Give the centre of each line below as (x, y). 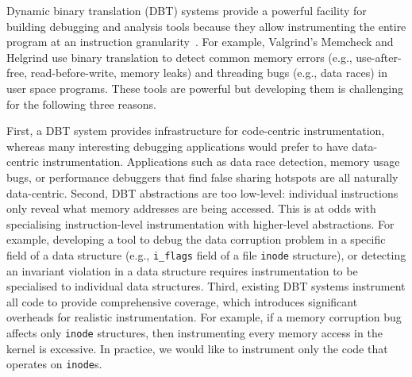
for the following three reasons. (81, 104)
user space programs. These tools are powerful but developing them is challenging (205, 88)
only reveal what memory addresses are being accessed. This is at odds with (191, 208)
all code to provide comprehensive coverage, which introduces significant (182, 301)
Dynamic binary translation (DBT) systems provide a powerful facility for (187, 10)
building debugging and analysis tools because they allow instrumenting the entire (206, 26)
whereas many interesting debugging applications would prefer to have (177, 146)
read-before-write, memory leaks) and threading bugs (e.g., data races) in (209, 73)
